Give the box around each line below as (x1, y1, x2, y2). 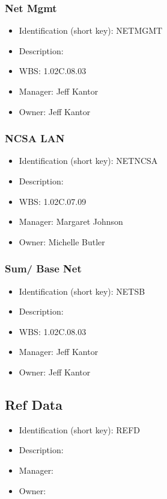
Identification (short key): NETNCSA (19, 154, 158, 167)
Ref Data (5, 395, 62, 413)
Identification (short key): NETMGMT (19, 24, 163, 37)
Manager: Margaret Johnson (19, 215, 123, 228)
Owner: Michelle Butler (19, 235, 105, 248)
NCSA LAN (5, 131, 65, 146)
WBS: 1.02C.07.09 (19, 195, 87, 207)
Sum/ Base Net (5, 261, 82, 276)
